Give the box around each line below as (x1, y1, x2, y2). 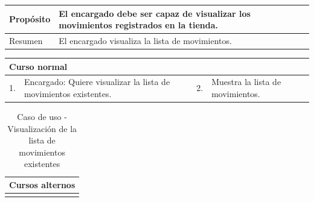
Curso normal (9, 60, 68, 72)
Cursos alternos (9, 178, 75, 191)
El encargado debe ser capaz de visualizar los (59, 7, 251, 19)
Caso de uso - (17, 110, 67, 123)
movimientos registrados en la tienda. (59, 19, 218, 31)
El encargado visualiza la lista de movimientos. (59, 34, 232, 46)
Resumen (9, 34, 43, 46)
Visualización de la (7, 122, 77, 134)
